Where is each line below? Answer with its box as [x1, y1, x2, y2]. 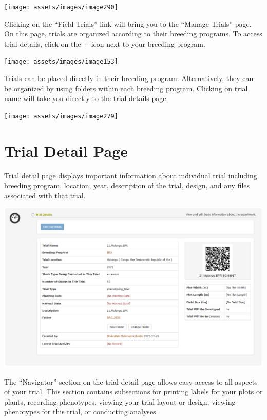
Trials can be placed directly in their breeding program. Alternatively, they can [4, 73, 254, 84]
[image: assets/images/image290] [4, 4, 118, 11]
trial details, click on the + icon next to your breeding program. [4, 38, 205, 49]
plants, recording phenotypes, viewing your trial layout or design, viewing [4, 396, 236, 407]
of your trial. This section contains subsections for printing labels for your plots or [4, 386, 263, 397]
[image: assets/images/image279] [4, 112, 118, 120]
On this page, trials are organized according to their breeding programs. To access [4, 28, 262, 39]
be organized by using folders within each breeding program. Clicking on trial [4, 83, 248, 93]
